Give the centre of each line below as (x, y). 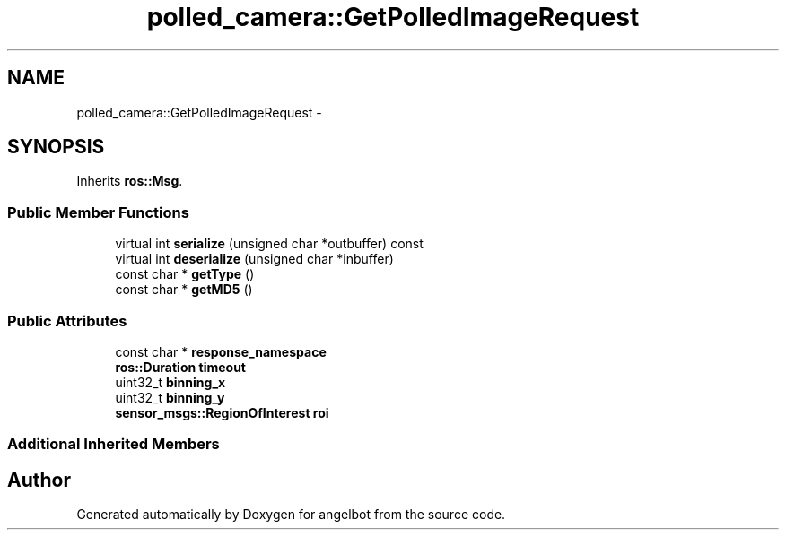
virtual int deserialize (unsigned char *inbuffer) (254, 259)
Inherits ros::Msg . (130, 181)
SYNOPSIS (56, 147)
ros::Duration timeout (180, 367)
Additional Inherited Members (114, 444)
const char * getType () (185, 274)
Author (39, 480)
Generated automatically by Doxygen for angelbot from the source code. (291, 515)
